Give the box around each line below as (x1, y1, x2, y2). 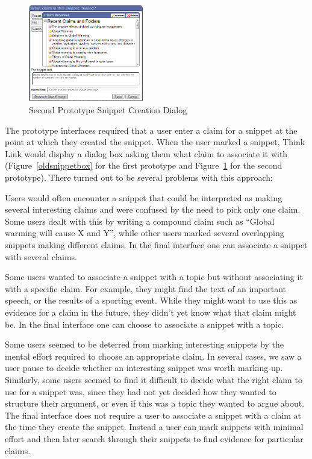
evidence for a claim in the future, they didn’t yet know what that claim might (5, 305, 296, 318)
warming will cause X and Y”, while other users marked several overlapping (5, 226, 284, 239)
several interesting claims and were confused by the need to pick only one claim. (5, 203, 301, 216)
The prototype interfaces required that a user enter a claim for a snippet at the (5, 123, 298, 136)
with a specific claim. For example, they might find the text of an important (5, 282, 287, 295)
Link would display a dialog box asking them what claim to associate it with (5, 147, 288, 160)
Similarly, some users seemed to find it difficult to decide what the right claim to (5, 373, 302, 386)
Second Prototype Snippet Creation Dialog (29, 104, 187, 116)
